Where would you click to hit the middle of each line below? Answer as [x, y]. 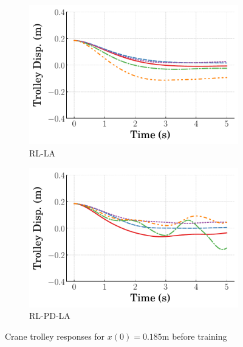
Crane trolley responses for [55, 336]
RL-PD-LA [50, 316]
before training [200, 336]
